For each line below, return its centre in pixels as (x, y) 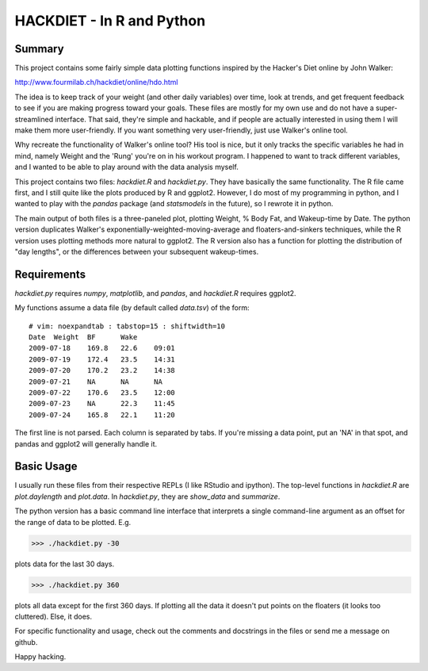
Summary (39, 49)
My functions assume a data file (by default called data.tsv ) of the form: (132, 308)
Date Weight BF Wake (83, 337)
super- (386, 108)
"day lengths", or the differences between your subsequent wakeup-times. (137, 251)
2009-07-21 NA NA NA (96, 382)
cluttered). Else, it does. (53, 616)
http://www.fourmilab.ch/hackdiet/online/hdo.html (96, 82)
